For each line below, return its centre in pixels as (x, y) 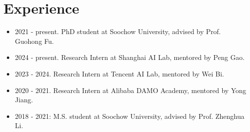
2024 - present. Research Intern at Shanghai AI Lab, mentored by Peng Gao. (130, 57)
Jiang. (24, 100)
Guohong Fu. (34, 41)
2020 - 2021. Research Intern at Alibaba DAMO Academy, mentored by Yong (131, 90)
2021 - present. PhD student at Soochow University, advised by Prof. (118, 31)
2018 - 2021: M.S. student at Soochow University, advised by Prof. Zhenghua (130, 116)
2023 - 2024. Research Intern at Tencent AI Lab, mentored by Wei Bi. (119, 73)
